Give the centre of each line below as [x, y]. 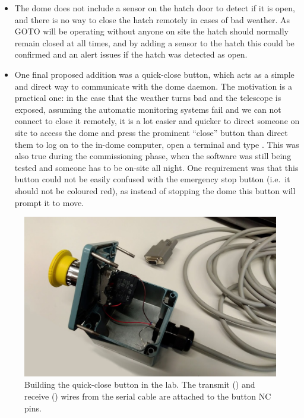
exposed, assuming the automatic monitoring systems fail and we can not [148, 109]
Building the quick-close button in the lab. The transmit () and [140, 384]
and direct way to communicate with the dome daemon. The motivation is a [153, 86]
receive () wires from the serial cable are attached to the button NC [148, 396]
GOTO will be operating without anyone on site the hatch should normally [151, 31]
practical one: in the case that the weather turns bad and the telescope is [148, 98]
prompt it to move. [49, 202]
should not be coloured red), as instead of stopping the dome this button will [155, 190]
